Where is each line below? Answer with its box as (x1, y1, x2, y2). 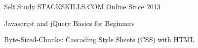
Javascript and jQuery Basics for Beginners (4, 18, 135, 28)
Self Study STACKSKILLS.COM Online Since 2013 (4, 1, 160, 11)
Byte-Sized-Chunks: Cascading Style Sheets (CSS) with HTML (4, 34, 195, 45)
